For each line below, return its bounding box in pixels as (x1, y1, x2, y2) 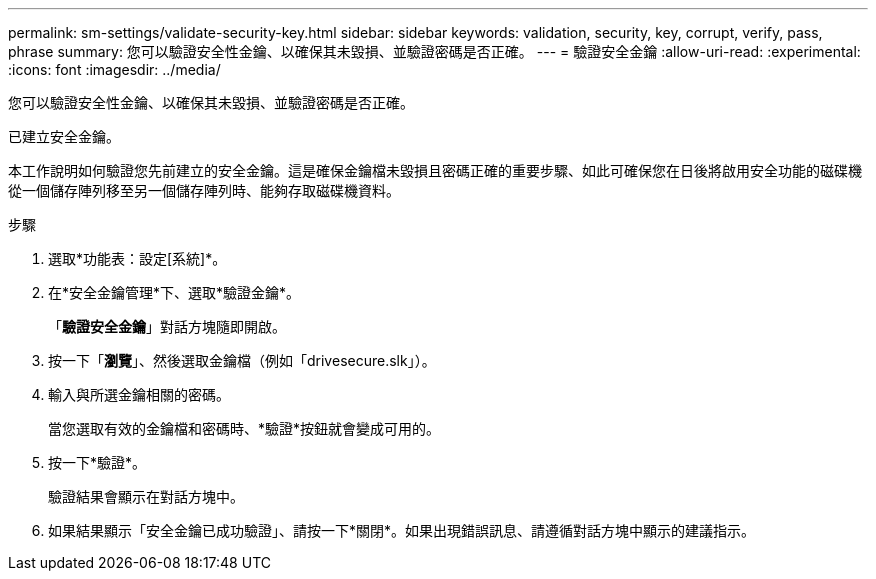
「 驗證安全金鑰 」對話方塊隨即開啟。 (48, 318, 286, 335)
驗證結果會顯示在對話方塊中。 (48, 488, 244, 505)
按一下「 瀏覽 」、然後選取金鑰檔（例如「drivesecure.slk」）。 (48, 352, 436, 369)
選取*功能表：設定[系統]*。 (48, 250, 227, 267)
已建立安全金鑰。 (8, 128, 120, 145)
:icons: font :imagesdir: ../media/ (8, 61, 221, 78)
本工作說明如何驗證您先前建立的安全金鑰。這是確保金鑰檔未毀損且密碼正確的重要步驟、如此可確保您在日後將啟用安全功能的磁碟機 (8, 162, 862, 179)
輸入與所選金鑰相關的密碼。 (48, 386, 230, 403)
